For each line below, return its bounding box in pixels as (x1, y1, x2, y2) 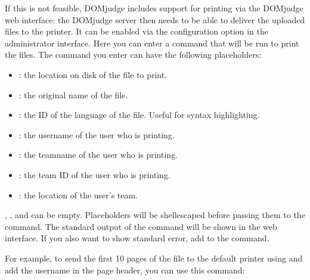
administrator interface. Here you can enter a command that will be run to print (5, 36, 299, 49)
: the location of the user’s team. (18, 188, 138, 201)
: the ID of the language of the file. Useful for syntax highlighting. (18, 108, 260, 121)
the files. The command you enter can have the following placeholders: (5, 48, 262, 61)
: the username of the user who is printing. (18, 128, 175, 141)
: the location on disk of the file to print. (18, 68, 168, 80)
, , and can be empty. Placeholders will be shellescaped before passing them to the (5, 209, 305, 221)
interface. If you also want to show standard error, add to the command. (5, 232, 269, 244)
